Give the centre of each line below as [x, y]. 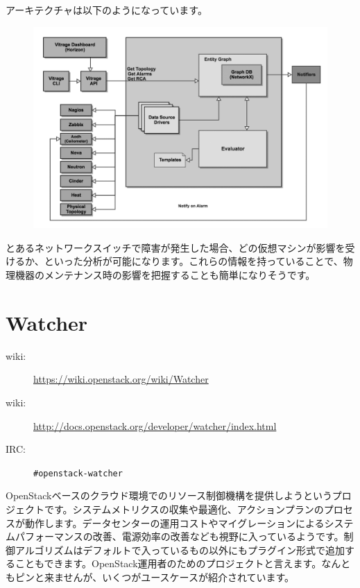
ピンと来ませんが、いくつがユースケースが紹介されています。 [155, 577]
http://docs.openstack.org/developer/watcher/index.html [155, 425]
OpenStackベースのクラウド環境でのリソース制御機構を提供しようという [169, 495]
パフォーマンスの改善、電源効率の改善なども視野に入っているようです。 [179, 536]
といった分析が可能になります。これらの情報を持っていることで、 [194, 261]
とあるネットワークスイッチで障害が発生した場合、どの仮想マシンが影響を [175, 247]
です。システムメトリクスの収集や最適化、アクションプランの [184, 509]
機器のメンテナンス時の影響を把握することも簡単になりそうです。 [165, 275]
